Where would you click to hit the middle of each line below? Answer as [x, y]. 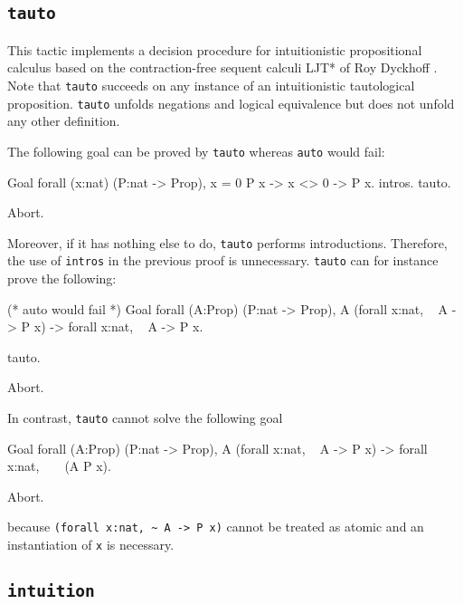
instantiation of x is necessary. [91, 545]
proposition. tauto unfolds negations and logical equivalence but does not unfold [231, 103]
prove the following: [62, 278]
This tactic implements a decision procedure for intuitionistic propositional [215, 49]
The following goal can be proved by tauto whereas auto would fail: [196, 151]
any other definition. [64, 121]
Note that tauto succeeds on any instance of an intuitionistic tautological [211, 85]
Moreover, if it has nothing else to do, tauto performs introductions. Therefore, [227, 242]
